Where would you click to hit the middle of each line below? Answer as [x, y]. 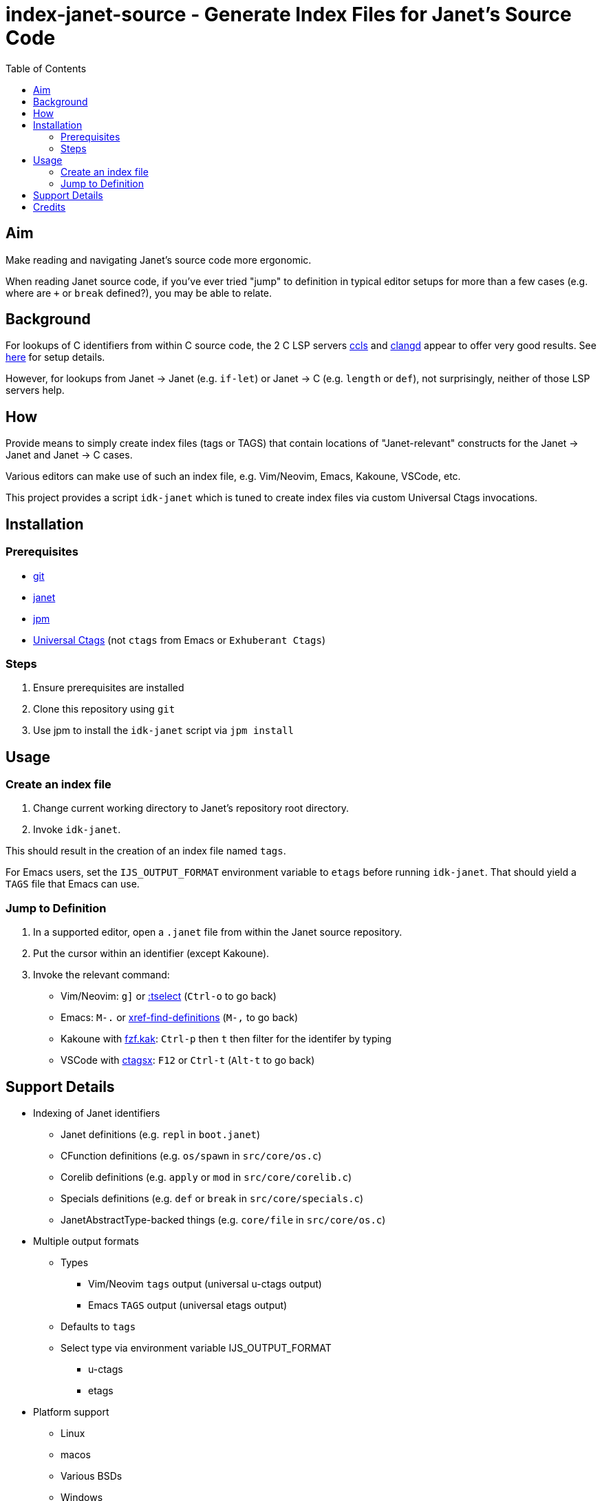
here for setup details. [55, 357]
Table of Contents [46, 68]
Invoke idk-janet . [77, 830]
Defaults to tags [98, 1327]
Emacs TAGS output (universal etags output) [188, 1305]
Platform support [71, 1412]
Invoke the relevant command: [101, 975]
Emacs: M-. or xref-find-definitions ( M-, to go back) [180, 1018]
